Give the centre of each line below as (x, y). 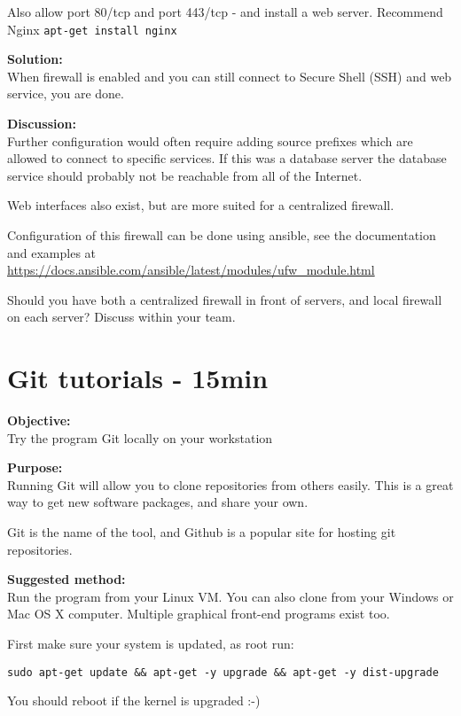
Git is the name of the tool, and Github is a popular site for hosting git (202, 532)
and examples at (52, 252)
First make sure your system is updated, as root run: (151, 644)
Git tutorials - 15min (138, 378)
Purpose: (35, 467)
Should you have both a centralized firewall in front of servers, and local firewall (225, 299)
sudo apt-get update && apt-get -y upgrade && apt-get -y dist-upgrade (223, 672)
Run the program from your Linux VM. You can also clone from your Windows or (230, 596)
